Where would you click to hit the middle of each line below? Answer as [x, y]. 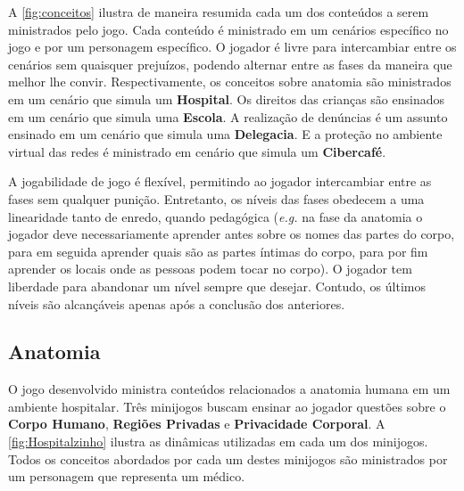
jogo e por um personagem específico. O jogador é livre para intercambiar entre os [232, 47]
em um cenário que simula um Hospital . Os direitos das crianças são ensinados [226, 98]
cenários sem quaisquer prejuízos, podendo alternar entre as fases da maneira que [230, 64]
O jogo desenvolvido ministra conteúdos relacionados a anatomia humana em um [229, 389]
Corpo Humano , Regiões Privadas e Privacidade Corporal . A [197, 424]
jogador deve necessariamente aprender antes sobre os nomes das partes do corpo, [232, 234]
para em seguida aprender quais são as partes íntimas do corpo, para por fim [218, 251]
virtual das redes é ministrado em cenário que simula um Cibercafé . [197, 151]
